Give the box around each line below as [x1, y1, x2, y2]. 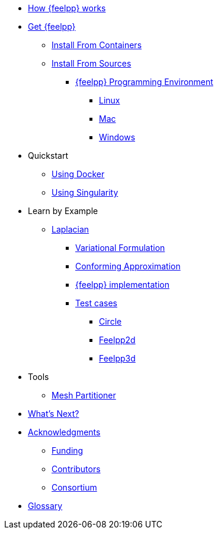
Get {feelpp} [28, 21, 76, 32]
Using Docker [52, 169, 105, 179]
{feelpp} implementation [75, 279, 169, 290]
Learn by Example [28, 206, 98, 216]
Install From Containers [52, 40, 142, 50]
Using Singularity [52, 187, 118, 197]
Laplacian [52, 224, 89, 234]
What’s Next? [28, 409, 79, 419]
